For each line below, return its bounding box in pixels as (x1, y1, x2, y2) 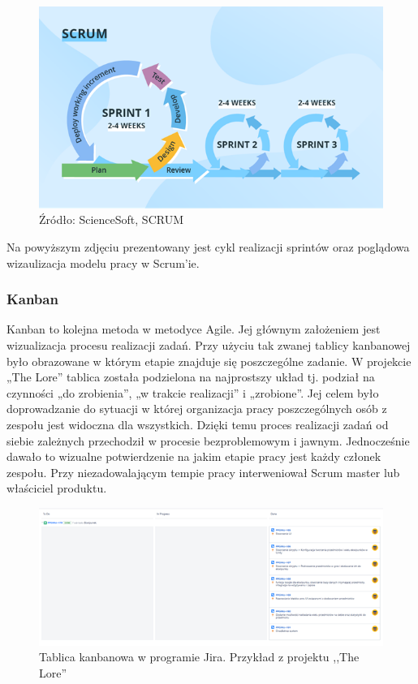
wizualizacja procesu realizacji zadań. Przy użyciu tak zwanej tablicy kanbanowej (6, 336, 411, 353)
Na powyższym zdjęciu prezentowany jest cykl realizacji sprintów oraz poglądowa (6, 238, 410, 255)
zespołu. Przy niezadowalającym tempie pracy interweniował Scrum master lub (6, 463, 400, 480)
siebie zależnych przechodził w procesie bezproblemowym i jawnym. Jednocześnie (6, 432, 410, 449)
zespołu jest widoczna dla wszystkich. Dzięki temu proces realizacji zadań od (6, 415, 389, 432)
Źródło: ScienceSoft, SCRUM (39, 211, 184, 228)
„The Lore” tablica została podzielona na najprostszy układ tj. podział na (6, 368, 375, 385)
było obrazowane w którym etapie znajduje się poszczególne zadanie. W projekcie (6, 352, 412, 369)
